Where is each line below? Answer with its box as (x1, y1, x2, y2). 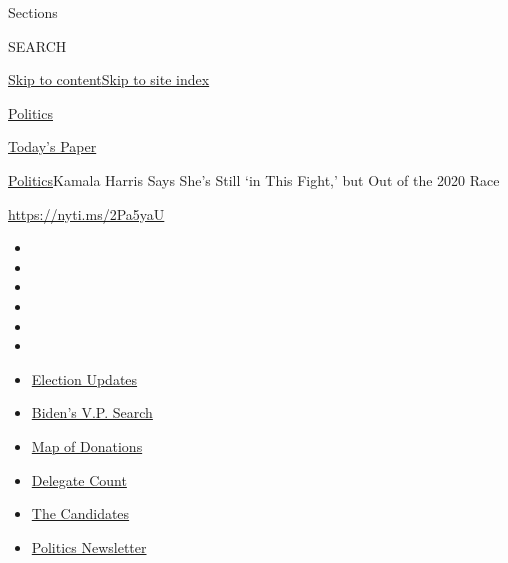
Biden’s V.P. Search (31, 402, 153, 423)
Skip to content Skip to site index (8, 69, 210, 90)
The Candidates (31, 503, 130, 524)
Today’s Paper (8, 136, 97, 157)
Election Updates (31, 368, 138, 389)
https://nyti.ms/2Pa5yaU (8, 203, 165, 224)
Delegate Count (31, 469, 127, 490)
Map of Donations (31, 435, 143, 456)
